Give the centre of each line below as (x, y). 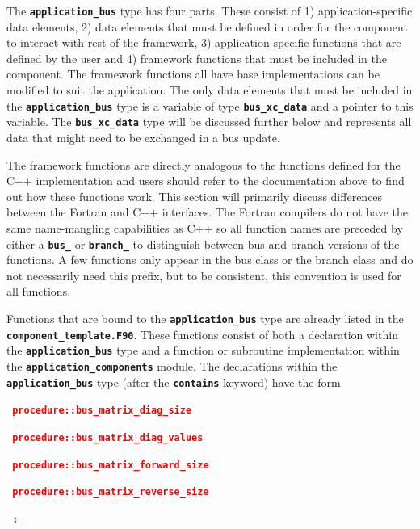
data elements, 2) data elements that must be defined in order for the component (207, 26)
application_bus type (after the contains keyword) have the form (174, 382)
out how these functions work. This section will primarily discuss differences (195, 196)
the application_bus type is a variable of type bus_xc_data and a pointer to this (210, 105)
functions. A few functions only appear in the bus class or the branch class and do (210, 260)
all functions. (39, 291)
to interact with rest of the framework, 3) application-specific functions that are (204, 42)
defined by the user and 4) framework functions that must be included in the (197, 58)
